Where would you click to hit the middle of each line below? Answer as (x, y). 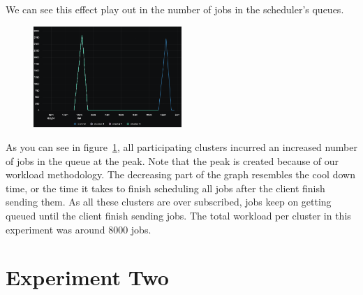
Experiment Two (87, 277)
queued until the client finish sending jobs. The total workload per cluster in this (178, 215)
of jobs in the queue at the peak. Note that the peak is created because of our (172, 160)
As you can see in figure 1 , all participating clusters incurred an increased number (181, 146)
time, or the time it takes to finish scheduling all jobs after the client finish (165, 188)
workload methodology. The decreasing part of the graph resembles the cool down (180, 174)
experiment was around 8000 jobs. (79, 229)
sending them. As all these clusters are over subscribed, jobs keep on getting (169, 202)
